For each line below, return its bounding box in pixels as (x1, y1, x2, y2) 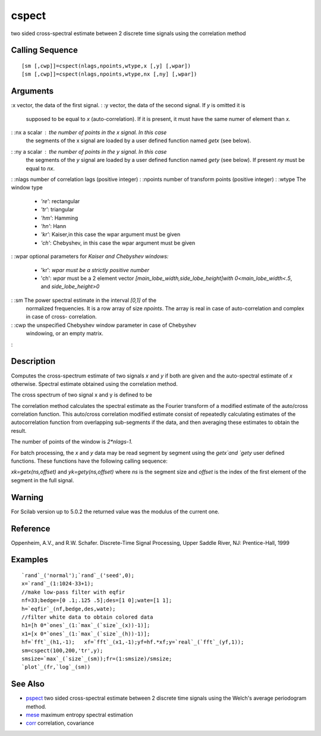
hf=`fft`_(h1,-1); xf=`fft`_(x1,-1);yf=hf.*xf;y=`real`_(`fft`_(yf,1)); (21, 639, 244, 645)
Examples (11, 554, 49, 565)
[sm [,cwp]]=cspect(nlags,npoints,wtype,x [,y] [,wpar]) (21, 63, 191, 69)
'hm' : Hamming (40, 214, 78, 222)
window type (11, 184, 43, 191)
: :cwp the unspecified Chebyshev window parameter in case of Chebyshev (11, 322, 197, 329)
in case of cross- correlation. (26, 313, 97, 320)
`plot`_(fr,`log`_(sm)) (21, 664, 91, 670)
